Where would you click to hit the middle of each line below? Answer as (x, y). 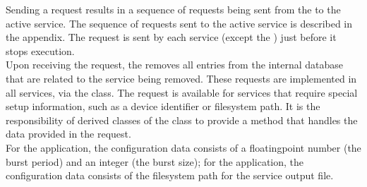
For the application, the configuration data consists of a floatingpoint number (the (183, 147)
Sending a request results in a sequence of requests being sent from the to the (173, 9)
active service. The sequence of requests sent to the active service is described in (179, 23)
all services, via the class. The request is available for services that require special (182, 92)
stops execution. (40, 50)
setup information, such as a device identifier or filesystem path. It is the (163, 106)
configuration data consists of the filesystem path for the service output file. (170, 175)
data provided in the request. (68, 134)
